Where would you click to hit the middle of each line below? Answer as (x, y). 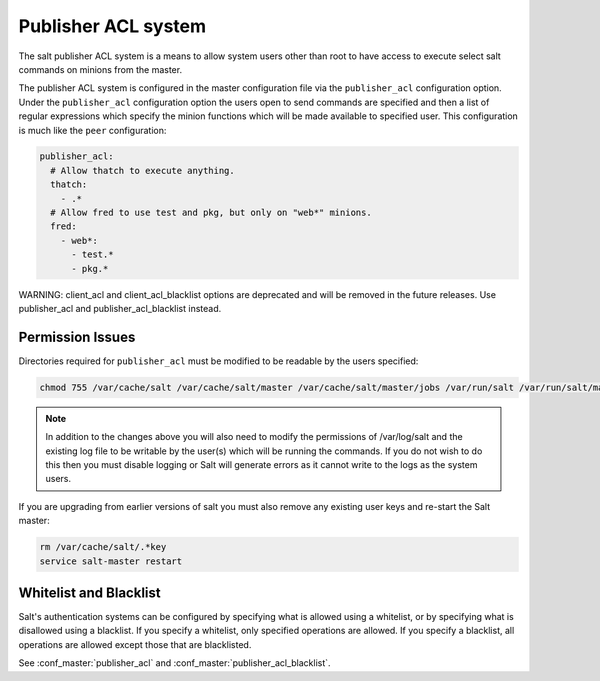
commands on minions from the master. (100, 69)
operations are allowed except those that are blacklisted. (135, 644)
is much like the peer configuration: (92, 130)
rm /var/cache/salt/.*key (103, 547)
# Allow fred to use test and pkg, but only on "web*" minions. (211, 213)
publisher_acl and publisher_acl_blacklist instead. (120, 308)
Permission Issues (77, 336)
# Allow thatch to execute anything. (142, 170)
